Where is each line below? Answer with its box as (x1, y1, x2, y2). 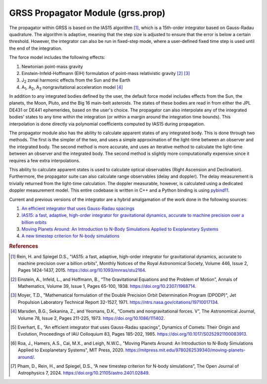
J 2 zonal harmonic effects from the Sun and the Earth (21, 77, 131, 84)
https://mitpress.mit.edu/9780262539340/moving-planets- (125, 347, 246, 353)
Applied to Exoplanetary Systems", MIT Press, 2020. (18, 347, 125, 353)
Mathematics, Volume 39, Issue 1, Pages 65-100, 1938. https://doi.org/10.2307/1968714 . (18, 283, 196, 289)
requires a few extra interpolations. (9, 157, 81, 163)
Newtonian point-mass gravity (21, 63, 84, 69)
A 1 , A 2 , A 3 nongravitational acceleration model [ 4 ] (21, 84, 123, 91)
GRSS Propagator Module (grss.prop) (9, 7, 166, 18)
